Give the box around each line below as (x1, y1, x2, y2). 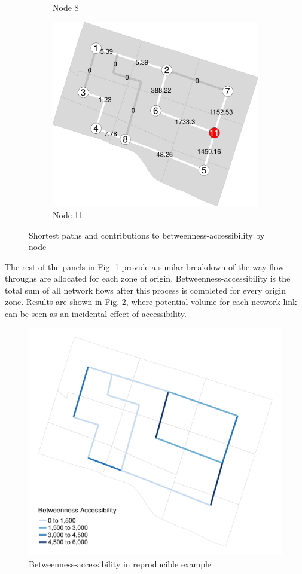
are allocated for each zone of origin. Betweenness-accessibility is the (39, 272, 291, 285)
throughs (5, 272, 37, 285)
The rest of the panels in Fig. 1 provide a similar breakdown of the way (5, 260, 267, 273)
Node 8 (53, 1, 79, 13)
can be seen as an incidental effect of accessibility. (5, 307, 187, 320)
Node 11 (53, 208, 83, 221)
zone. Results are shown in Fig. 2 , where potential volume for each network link (5, 295, 297, 308)
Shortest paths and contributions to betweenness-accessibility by (29, 228, 265, 241)
